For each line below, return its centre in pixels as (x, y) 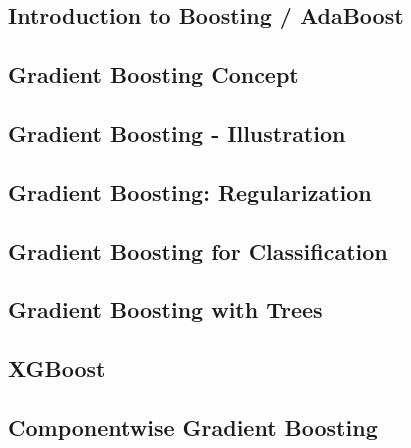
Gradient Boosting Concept (153, 74)
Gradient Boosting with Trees (165, 309)
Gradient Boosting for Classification (198, 250)
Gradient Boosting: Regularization (190, 191)
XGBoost (57, 368)
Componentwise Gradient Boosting (193, 426)
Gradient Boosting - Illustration (177, 132)
